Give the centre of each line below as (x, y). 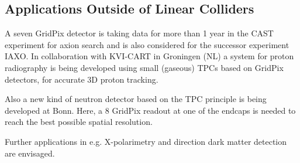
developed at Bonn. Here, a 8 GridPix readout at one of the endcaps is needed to (150, 110)
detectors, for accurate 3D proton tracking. (82, 79)
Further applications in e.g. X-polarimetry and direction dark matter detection (146, 141)
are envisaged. (30, 153)
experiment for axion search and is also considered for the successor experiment (147, 44)
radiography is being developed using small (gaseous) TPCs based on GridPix (144, 67)
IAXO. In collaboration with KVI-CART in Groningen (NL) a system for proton (149, 56)
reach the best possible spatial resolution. (79, 122)
